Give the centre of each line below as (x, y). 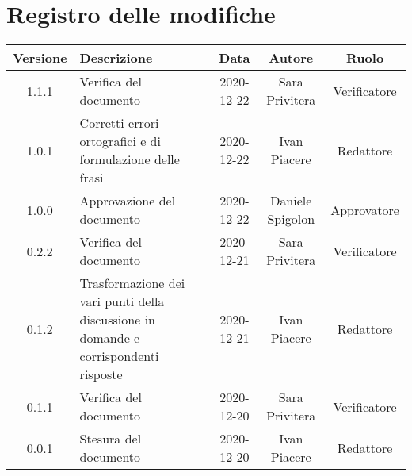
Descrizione (116, 58)
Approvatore (365, 209)
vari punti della (122, 301)
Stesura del (111, 439)
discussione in (117, 320)
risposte (101, 374)
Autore (291, 58)
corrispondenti (119, 356)
